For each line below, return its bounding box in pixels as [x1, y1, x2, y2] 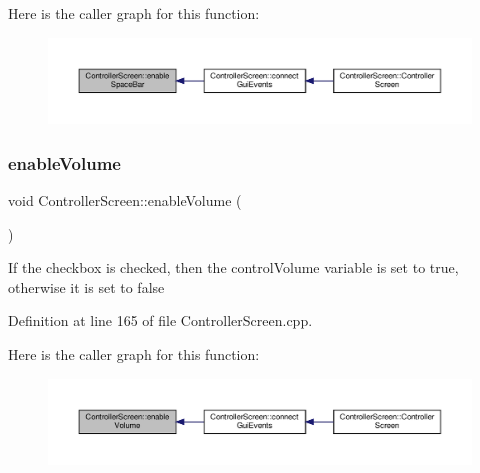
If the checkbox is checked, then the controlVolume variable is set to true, [8, 257, 459, 278]
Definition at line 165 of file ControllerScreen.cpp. [8, 310, 313, 331]
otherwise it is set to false [8, 276, 165, 297]
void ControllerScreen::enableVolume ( [8, 189, 242, 210]
